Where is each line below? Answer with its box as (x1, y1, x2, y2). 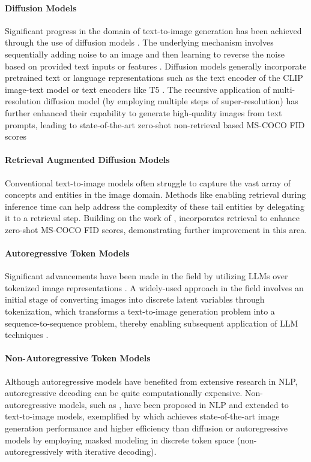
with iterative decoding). (65, 445, 157, 458)
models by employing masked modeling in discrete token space (5, 433, 235, 446)
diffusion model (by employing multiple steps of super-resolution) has (43, 95, 298, 107)
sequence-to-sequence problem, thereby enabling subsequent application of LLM (5, 316, 298, 329)
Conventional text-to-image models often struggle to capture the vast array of (5, 176, 291, 189)
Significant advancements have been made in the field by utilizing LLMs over (5, 270, 288, 282)
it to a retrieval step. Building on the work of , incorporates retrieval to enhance (5, 212, 300, 224)
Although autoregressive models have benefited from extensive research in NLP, (5, 375, 298, 387)
